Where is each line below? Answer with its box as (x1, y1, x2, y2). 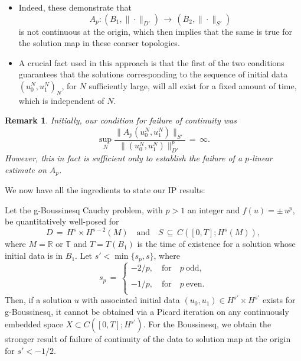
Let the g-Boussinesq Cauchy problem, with (5, 203, 163, 216)
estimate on (5, 163, 47, 175)
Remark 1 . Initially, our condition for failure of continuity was (5, 114, 237, 126)
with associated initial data (81, 294, 180, 306)
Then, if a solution (5, 294, 72, 306)
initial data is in (5, 249, 63, 262)
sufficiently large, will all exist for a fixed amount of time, (89, 79, 297, 92)
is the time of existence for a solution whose (137, 238, 296, 250)
